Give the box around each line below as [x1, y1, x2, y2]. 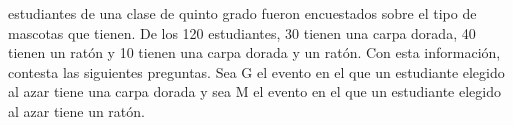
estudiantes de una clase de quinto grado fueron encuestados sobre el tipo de [8, 3, 477, 23]
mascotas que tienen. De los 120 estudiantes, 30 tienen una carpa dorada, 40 [8, 22, 476, 43]
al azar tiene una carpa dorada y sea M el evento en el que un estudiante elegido [8, 81, 501, 102]
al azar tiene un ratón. [8, 100, 145, 121]
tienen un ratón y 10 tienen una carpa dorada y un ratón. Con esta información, [8, 42, 501, 63]
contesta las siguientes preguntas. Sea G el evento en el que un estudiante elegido [8, 61, 505, 82]
